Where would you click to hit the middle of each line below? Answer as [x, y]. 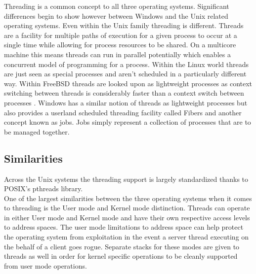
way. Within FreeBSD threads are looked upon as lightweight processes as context [128, 83]
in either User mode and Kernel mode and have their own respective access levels [127, 217]
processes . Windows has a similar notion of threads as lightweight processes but [126, 102]
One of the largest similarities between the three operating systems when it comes [128, 198]
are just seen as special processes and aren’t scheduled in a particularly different [125, 74]
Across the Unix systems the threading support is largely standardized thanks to [126, 179]
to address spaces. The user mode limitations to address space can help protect [124, 227]
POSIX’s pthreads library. [43, 188]
